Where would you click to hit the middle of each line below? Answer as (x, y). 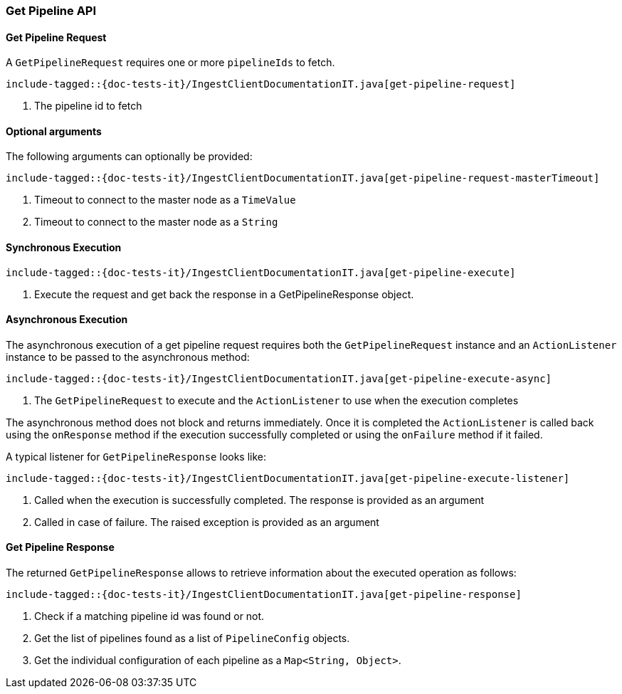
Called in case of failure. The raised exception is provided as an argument (207, 522)
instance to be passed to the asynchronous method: (128, 357)
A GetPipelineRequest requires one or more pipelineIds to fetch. (170, 63)
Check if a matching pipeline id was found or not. (149, 616)
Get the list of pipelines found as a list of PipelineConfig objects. (192, 638)
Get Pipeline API (51, 11)
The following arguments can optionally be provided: (129, 157)
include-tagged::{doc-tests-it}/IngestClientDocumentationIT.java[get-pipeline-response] (264, 595)
